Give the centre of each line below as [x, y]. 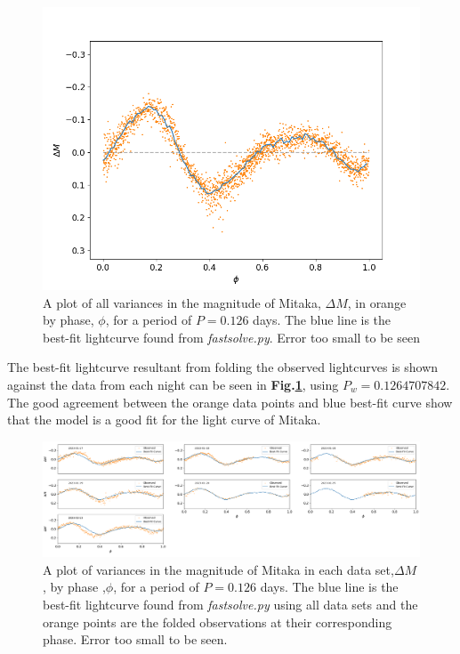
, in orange [377, 302]
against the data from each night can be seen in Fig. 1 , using [173, 384]
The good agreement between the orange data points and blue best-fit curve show [230, 402]
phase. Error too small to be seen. [135, 639]
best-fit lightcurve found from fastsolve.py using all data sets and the [230, 604]
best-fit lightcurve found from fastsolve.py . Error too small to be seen [231, 337]
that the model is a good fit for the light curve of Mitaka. [164, 420]
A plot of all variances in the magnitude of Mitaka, [182, 302]
